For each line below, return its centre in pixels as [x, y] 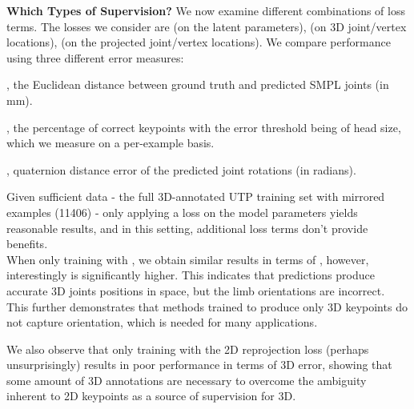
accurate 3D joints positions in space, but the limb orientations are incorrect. [196, 290]
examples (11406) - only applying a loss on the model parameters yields [182, 212]
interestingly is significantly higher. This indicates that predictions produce [191, 275]
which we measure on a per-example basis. [111, 143]
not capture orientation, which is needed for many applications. [162, 322]
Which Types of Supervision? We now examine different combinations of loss [206, 10]
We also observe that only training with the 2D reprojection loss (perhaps [188, 349]
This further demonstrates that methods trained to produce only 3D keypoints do [207, 306]
